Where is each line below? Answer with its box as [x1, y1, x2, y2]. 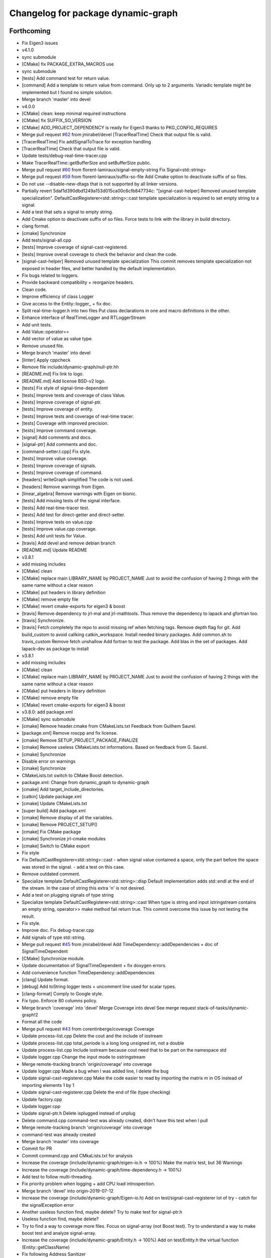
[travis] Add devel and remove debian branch [22, 540, 115, 546]
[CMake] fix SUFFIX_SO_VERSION [22, 117, 92, 123]
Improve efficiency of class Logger [22, 293, 94, 299]
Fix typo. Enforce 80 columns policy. [22, 998, 97, 1004]
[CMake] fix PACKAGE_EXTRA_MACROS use [22, 61, 114, 67]
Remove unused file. [22, 343, 65, 349]
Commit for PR [22, 1145, 52, 1152]
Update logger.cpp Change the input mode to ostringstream [22, 1054, 146, 1060]
